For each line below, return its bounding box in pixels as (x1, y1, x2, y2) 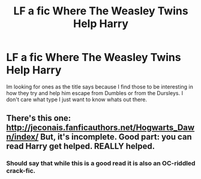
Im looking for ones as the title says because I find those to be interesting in (6, 83, 193, 90)
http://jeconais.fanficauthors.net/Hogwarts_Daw (6, 123, 195, 133)
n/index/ (6, 132, 39, 142)
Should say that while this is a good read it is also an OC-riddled (6, 159, 196, 168)
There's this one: (6, 113, 71, 123)
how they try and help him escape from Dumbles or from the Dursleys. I (6, 89, 183, 96)
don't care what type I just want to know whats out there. (6, 96, 148, 103)
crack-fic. (6, 166, 36, 175)
